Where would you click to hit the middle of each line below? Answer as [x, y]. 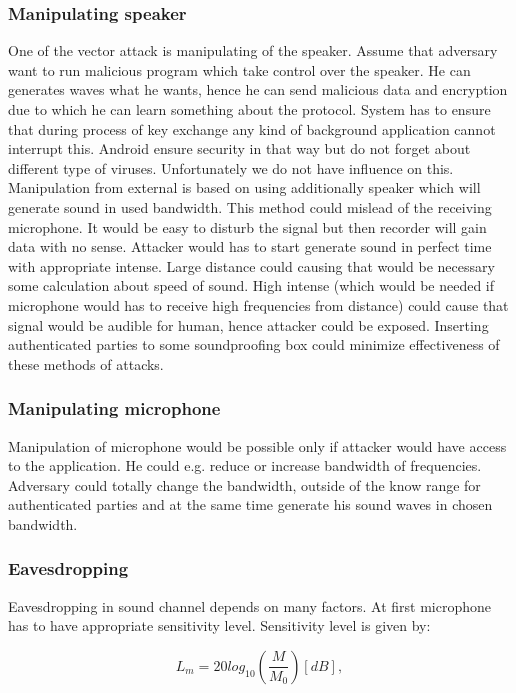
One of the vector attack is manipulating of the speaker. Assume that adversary [253, 50]
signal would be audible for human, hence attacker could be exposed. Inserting [248, 324]
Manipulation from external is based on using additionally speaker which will [244, 187]
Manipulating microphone [114, 408]
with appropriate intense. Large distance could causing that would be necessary [251, 265]
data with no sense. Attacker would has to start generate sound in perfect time [250, 246]
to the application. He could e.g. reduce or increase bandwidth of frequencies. [245, 465]
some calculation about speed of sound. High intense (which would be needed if [251, 285]
